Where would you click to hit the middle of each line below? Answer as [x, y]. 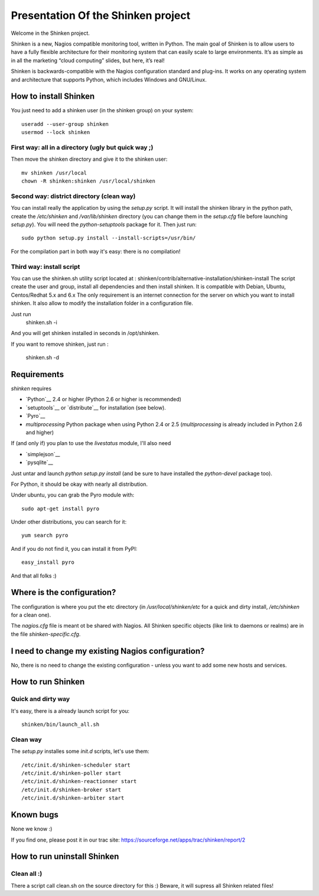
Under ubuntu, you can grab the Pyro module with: [73, 495]
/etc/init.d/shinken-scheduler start [76, 765]
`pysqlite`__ [39, 462]
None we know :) [32, 829]
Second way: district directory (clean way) [73, 196]
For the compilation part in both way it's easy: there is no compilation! [96, 251]
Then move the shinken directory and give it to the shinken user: [89, 159]
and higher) [40, 432]
